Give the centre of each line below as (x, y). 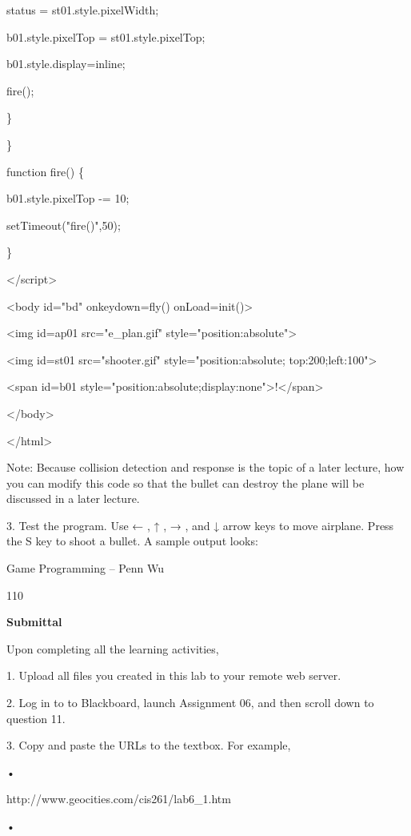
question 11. (36, 718)
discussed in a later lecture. (73, 498)
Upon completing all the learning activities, (113, 648)
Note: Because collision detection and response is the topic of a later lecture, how (205, 467)
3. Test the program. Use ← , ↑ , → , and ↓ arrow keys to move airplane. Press (200, 525)
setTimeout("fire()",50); (64, 225)
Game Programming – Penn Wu (85, 568)
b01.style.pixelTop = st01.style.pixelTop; (106, 36)
